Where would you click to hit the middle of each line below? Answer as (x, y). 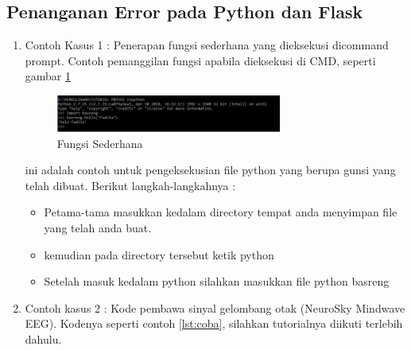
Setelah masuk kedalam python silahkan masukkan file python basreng (217, 281)
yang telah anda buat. (98, 227)
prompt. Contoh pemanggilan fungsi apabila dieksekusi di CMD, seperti (200, 60)
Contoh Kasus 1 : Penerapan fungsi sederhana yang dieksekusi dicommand (207, 45)
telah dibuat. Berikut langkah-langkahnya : (130, 185)
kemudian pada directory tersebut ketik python (159, 254)
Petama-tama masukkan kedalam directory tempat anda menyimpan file (221, 212)
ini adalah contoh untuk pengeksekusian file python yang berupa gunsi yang (210, 170)
